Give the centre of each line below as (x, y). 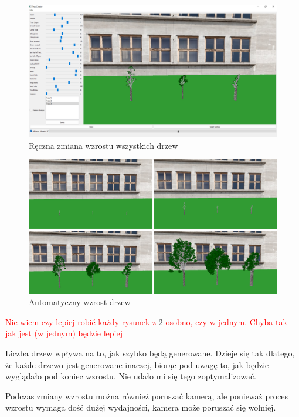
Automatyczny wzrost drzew (80, 302)
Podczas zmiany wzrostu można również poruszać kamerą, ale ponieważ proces (147, 396)
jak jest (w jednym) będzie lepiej (64, 333)
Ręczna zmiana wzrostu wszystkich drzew (103, 145)
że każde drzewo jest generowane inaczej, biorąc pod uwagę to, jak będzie (137, 364)
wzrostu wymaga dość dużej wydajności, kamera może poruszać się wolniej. (141, 407)
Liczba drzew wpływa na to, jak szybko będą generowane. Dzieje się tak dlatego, (150, 353)
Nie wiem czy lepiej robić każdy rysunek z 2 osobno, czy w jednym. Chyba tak (146, 321)
